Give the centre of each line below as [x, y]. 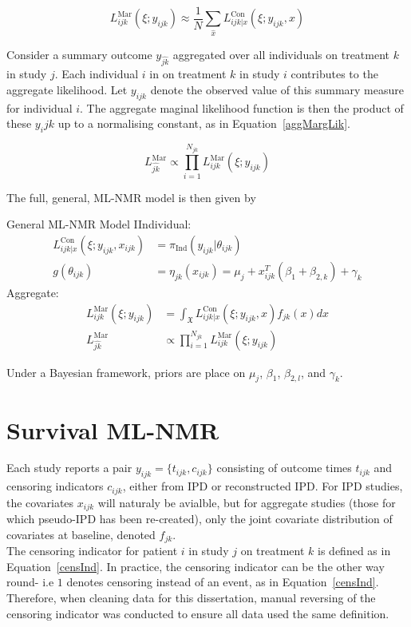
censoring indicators [55, 486]
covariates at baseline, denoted [81, 534]
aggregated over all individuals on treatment [281, 55]
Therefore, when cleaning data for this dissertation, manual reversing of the [191, 598]
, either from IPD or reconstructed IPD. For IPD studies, [263, 486]
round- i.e [30, 582]
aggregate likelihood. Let [67, 89]
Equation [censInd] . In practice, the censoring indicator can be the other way [196, 566]
